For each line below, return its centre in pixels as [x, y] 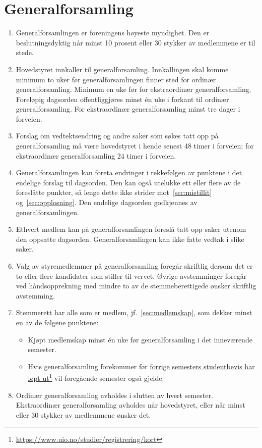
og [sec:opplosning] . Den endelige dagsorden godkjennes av [107, 202]
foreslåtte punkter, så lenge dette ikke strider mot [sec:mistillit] [114, 192]
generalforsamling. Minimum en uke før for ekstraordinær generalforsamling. [134, 89]
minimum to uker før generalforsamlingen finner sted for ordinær [116, 79]
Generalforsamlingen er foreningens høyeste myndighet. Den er [113, 33]
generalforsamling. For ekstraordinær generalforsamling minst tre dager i [128, 109]
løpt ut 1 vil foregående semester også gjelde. [96, 377]
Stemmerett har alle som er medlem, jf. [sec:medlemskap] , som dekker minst [134, 312]
